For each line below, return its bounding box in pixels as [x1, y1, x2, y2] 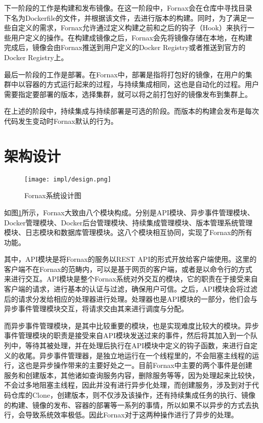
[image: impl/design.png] [24, 175, 111, 183]
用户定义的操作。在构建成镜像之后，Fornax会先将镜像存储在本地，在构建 [11, 32, 252, 42]
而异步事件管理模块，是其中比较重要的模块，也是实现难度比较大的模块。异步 [4, 320, 259, 331]
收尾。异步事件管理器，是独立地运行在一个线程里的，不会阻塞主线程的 [18, 350, 252, 360]
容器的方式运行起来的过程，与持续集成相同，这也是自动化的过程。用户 [25, 79, 259, 89]
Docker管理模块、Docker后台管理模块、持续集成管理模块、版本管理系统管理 [4, 217, 253, 227]
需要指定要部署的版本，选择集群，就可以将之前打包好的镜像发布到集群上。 [4, 88, 252, 99]
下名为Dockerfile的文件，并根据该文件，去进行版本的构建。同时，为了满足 [4, 12, 247, 23]
